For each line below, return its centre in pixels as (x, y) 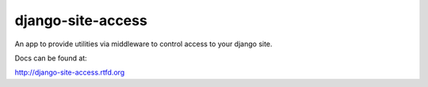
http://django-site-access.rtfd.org (70, 72)
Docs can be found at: (51, 58)
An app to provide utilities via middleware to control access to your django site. (143, 44)
